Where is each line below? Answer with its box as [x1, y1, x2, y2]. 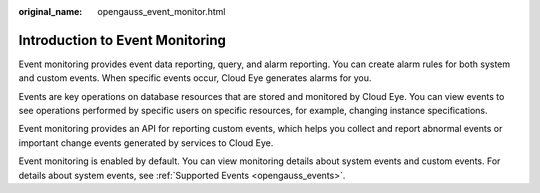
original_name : [18, 6, 83, 17]
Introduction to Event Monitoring [18, 31, 227, 49]
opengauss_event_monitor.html [97, 6, 226, 17]
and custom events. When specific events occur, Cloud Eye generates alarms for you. [18, 72, 372, 84]
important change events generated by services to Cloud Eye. [18, 136, 274, 149]
